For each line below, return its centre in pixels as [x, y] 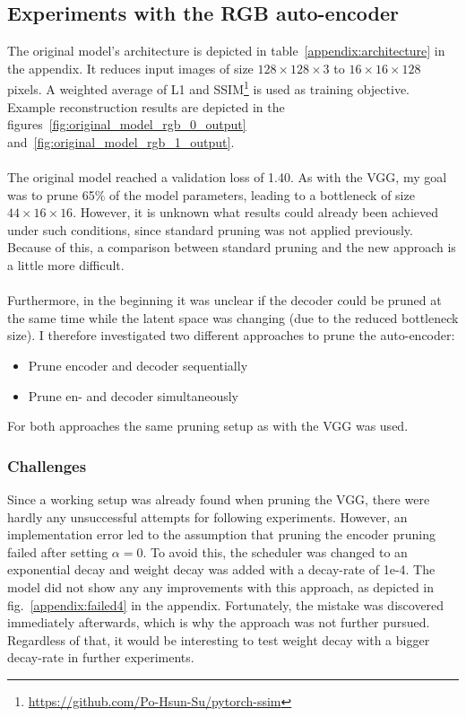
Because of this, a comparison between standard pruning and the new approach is [232, 247]
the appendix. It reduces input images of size [130, 68]
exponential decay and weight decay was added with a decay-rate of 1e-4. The [221, 569]
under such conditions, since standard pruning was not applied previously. [210, 229]
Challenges [47, 465]
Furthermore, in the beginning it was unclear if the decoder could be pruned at [224, 300]
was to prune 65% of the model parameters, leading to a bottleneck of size [211, 194]
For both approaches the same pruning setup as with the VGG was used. [208, 426]
